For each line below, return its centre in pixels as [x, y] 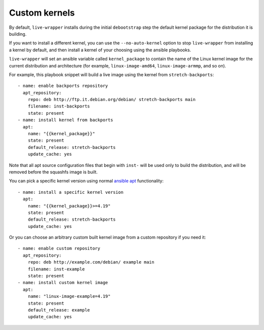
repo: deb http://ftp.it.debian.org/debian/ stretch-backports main [111, 100]
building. [18, 34]
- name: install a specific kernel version [71, 192]
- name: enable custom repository [59, 248]
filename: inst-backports [59, 106]
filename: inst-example [56, 269]
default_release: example [59, 310]
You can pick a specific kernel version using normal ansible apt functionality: [86, 181]
